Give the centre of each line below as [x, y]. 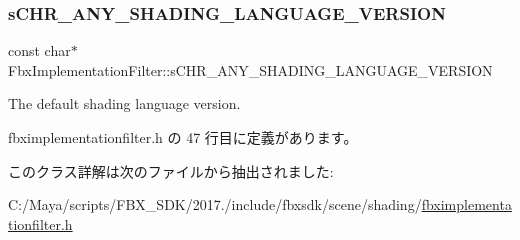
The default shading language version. [124, 103]
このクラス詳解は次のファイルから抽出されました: [171, 170]
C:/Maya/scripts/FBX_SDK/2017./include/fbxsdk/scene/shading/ [215, 204]
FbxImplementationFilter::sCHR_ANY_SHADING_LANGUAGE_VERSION [250, 69]
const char [39, 50]
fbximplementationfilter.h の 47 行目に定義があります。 [183, 137]
